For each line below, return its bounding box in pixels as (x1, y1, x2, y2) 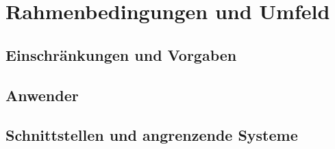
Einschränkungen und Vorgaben (5, 44, 237, 65)
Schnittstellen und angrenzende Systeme (5, 124, 298, 146)
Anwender (5, 84, 79, 105)
